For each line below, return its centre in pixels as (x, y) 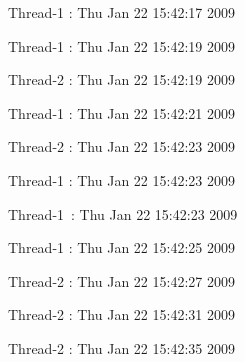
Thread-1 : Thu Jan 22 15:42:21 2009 (121, 112)
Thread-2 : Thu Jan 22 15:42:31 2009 (121, 314)
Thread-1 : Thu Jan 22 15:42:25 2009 (121, 247)
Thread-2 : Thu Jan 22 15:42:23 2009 (121, 146)
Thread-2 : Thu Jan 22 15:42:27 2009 (121, 280)
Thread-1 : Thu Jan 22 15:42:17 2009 (121, 12)
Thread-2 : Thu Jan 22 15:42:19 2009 (121, 79)
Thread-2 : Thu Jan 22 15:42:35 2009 (121, 347)
